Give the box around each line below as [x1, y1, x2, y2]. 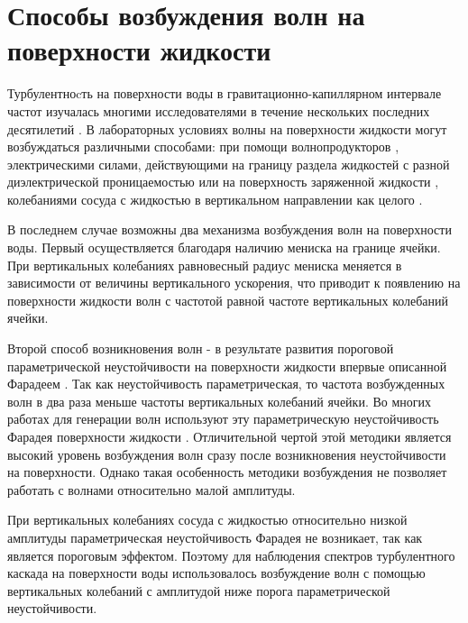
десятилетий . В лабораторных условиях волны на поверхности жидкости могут [7, 119, 447, 138]
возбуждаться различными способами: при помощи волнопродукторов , [7, 137, 399, 156]
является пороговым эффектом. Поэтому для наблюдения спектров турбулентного [7, 545, 455, 564]
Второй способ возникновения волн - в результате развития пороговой [7, 339, 394, 358]
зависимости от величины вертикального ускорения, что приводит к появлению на [7, 273, 461, 292]
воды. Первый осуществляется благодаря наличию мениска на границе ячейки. [7, 238, 441, 257]
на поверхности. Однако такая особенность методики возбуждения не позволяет [7, 463, 447, 481]
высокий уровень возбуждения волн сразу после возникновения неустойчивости [7, 444, 446, 463]
